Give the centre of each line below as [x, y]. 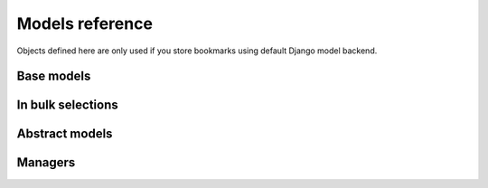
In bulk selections [68, 105]
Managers [46, 163]
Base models [54, 76]
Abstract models [65, 134]
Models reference [85, 23]
